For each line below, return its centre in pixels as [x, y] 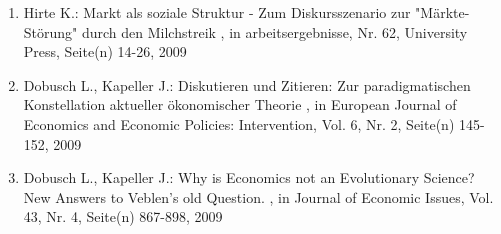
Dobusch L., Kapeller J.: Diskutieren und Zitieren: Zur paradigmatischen [247, 84]
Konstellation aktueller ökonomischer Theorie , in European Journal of [240, 104]
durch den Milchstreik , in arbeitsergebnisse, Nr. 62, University [274, 31]
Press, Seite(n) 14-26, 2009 [105, 51]
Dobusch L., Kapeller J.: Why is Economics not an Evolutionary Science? [249, 177]
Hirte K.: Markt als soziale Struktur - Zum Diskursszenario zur [217, 12]
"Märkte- [442, 12]
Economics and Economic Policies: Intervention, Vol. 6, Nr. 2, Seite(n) [239, 123]
